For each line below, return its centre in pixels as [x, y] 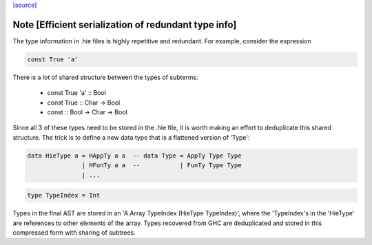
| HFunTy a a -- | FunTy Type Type [162, 166]
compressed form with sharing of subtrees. [74, 232]
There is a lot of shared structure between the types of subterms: [106, 77]
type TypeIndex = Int [64, 195]
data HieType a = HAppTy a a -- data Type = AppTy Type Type [134, 156]
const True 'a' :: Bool [77, 93]
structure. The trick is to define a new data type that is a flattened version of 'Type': [132, 137]
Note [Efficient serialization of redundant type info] [125, 24]
